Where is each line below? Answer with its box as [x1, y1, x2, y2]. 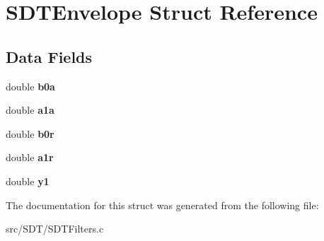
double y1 [6, 173, 50, 188]
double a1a [6, 102, 54, 117]
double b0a [6, 78, 55, 93]
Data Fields [6, 45, 93, 67]
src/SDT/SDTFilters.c [6, 221, 104, 236]
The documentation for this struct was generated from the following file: [6, 197, 319, 212]
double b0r [6, 126, 54, 141]
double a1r [6, 150, 54, 165]
